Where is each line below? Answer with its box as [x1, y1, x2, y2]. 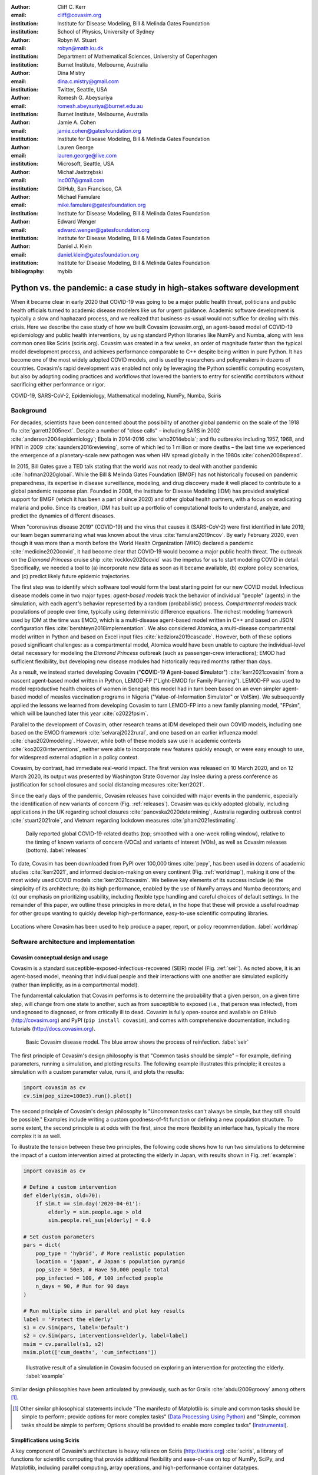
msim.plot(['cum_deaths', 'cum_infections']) [23, 1349, 157, 1356]
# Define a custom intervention [23, 1184, 117, 1191]
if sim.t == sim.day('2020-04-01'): [35, 1201, 141, 1207]
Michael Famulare [57, 193, 101, 200]
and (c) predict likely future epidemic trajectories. [11, 572, 131, 579]
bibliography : [11, 267, 45, 274]
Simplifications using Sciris [11, 1437, 79, 1444]
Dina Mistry [57, 70, 85, 77]
